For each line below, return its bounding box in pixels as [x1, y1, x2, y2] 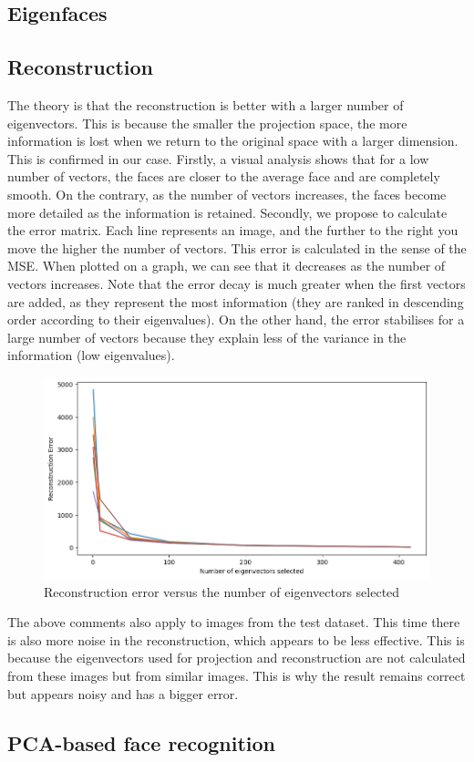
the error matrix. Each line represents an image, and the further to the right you [7, 221, 459, 240]
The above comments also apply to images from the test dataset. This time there [7, 613, 460, 632]
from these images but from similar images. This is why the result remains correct [7, 665, 466, 685]
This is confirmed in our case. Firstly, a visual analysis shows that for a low [7, 149, 429, 168]
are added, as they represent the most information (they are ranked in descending [7, 292, 464, 311]
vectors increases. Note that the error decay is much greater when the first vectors [7, 273, 466, 293]
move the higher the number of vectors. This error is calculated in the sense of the [7, 238, 467, 257]
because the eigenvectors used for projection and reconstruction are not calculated [7, 648, 466, 667]
